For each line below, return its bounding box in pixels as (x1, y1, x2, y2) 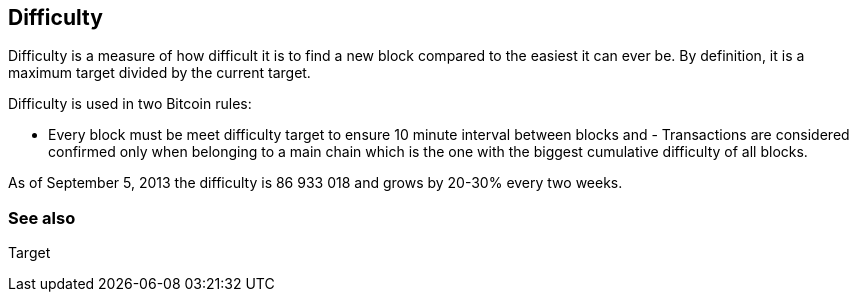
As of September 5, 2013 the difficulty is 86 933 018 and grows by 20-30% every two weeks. (8, 174, 623, 192)
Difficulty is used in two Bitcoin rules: (8, 95, 252, 113)
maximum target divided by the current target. (8, 64, 311, 82)
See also (8, 207, 76, 228)
